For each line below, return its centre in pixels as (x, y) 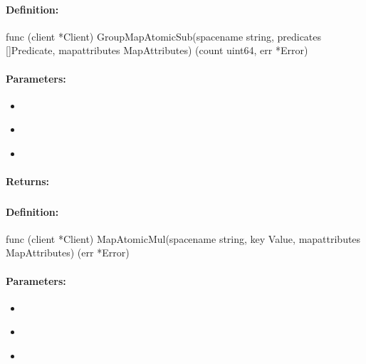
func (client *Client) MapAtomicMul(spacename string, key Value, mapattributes (183, 238)
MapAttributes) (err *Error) (68, 253)
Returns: (28, 181)
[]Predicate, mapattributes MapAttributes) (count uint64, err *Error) (157, 50)
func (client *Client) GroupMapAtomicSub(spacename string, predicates (164, 36)
